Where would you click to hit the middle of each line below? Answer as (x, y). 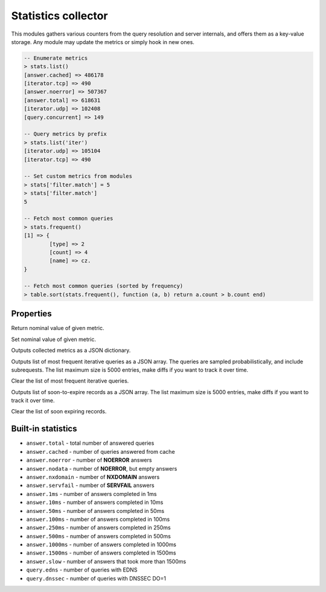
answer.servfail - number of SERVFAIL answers (90, 485)
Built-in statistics (44, 429)
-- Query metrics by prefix (65, 134)
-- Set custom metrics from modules (78, 176)
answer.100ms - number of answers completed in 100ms (98, 519)
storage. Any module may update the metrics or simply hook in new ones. (103, 42)
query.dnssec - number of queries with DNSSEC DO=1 (96, 578)
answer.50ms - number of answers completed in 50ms (95, 511)
